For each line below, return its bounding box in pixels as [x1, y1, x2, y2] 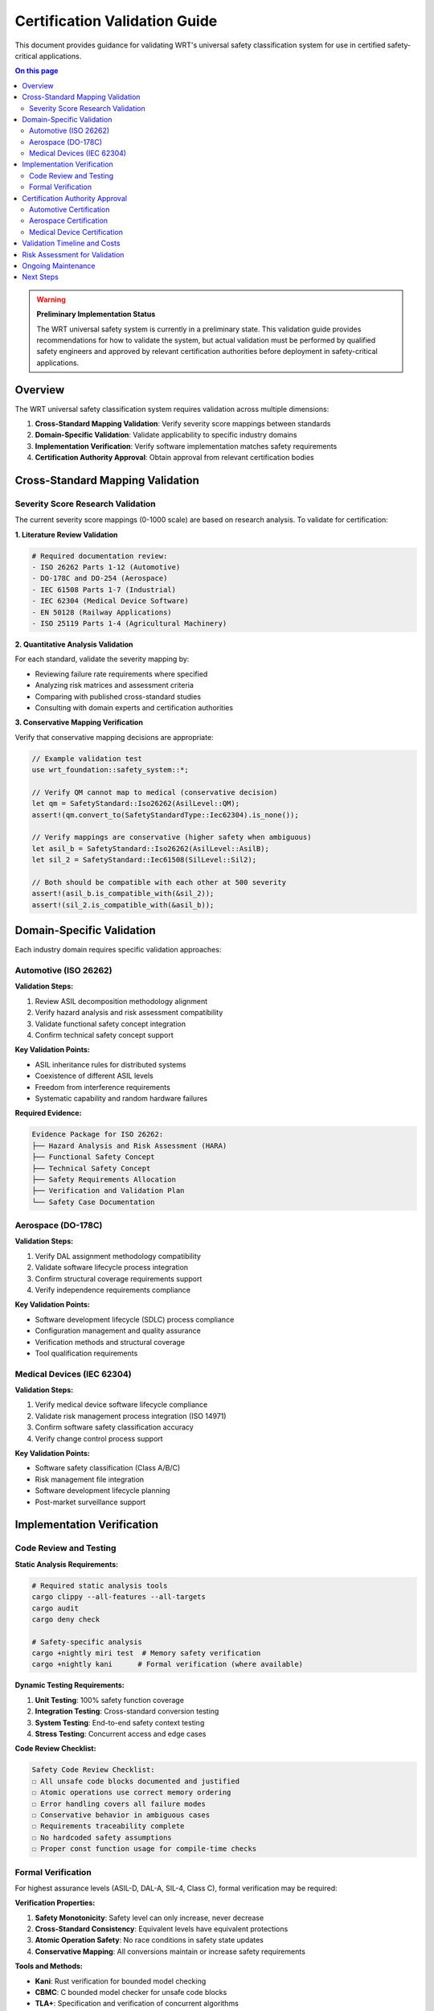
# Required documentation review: [31, 551, 168, 561]
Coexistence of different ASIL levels [35, 1071, 154, 1081]
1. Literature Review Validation [14, 529, 118, 539]
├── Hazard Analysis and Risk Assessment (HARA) [31, 1141, 227, 1150]
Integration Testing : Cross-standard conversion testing [35, 1706, 219, 1717]
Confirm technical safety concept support [35, 1030, 174, 1040]
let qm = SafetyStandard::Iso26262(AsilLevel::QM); [31, 799, 240, 808]
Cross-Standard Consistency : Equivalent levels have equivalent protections [35, 1924, 289, 1934]
